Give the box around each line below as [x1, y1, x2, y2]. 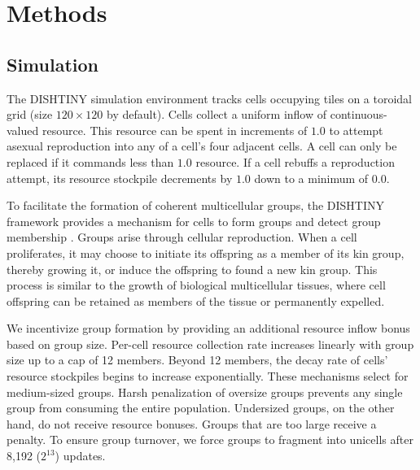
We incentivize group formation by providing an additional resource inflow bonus [7, 320, 410, 337]
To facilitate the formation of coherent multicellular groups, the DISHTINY [7, 197, 385, 214]
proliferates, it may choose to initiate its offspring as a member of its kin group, [7, 244, 405, 261]
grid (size [7, 106, 53, 123]
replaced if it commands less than [7, 153, 174, 170]
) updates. [55, 447, 106, 464]
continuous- [330, 106, 387, 123]
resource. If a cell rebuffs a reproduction [195, 153, 395, 170]
